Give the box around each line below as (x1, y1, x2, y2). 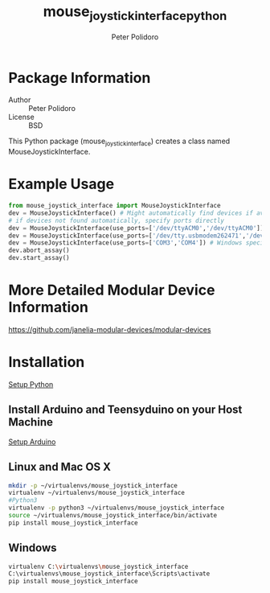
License (8, 112, 35, 122)
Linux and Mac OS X (8, 460, 111, 474)
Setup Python (8, 379, 54, 389)
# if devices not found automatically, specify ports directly (8, 216, 225, 224)
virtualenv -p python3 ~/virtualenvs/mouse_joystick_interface (8, 504, 225, 513)
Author (8, 95, 31, 105)
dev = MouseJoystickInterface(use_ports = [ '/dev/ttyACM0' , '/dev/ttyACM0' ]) (8, 224, 264, 232)
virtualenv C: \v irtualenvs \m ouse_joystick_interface (8, 562, 189, 570)
